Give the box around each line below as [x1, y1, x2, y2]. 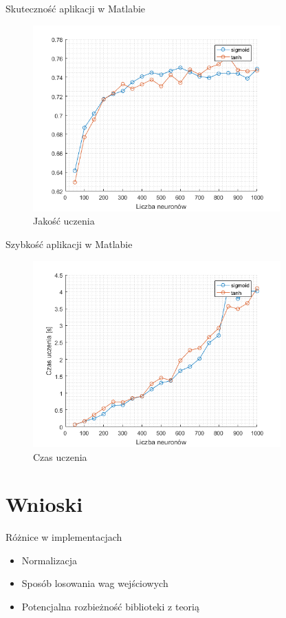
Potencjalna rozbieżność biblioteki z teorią [21, 599, 199, 614]
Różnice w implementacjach [5, 530, 122, 544]
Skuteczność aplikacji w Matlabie [5, 1, 146, 15]
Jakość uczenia [33, 214, 95, 228]
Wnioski [5, 490, 83, 518]
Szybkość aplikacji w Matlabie [5, 237, 133, 251]
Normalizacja [21, 553, 77, 567]
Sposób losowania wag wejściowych [21, 576, 168, 590]
